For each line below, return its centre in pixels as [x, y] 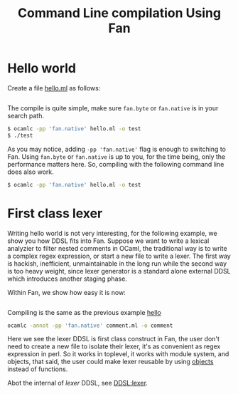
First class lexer [55, 213]
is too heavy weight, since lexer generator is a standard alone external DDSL [119, 271]
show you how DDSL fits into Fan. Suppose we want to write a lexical [108, 241]
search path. [26, 115]
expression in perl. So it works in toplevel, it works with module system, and [118, 354]
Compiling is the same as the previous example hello [84, 312]
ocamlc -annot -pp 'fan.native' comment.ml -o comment [90, 326]
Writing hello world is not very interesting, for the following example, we [113, 233]
